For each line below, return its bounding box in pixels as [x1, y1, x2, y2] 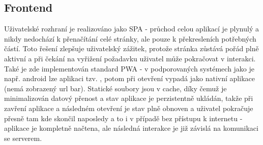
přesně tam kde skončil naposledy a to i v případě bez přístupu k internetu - [4, 113, 243, 123]
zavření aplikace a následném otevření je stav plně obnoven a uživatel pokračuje [4, 102, 253, 113]
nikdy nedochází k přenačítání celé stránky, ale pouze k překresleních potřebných [4, 33, 256, 44]
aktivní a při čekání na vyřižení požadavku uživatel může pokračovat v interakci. [4, 53, 256, 63]
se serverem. [4, 132, 42, 143]
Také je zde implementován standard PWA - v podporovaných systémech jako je [4, 63, 255, 74]
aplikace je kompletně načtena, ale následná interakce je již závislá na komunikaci [4, 123, 258, 133]
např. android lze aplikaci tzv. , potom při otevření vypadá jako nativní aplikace [4, 73, 255, 84]
